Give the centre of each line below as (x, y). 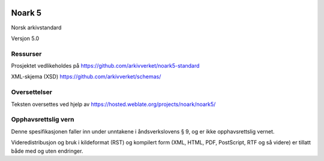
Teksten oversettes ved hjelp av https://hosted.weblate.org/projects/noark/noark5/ (113, 104)
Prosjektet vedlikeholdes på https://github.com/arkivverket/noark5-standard (105, 66)
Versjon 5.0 (25, 38)
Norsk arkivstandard (36, 28)
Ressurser (26, 54)
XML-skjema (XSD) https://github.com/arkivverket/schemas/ (86, 77)
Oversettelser (31, 92)
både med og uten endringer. (47, 151)
